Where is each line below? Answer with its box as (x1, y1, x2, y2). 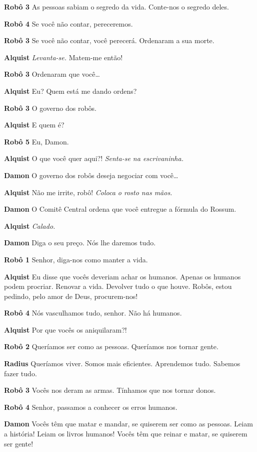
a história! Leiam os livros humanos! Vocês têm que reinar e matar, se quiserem (4, 428, 247, 439)
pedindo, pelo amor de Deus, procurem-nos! (4, 290, 138, 301)
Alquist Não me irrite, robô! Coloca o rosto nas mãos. (4, 187, 172, 197)
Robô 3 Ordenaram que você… (4, 69, 100, 79)
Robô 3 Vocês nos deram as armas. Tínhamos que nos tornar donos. (4, 385, 216, 395)
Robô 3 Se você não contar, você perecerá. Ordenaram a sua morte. (4, 35, 214, 46)
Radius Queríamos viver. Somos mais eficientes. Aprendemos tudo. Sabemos (4, 358, 240, 369)
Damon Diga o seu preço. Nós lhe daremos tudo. (4, 237, 156, 248)
